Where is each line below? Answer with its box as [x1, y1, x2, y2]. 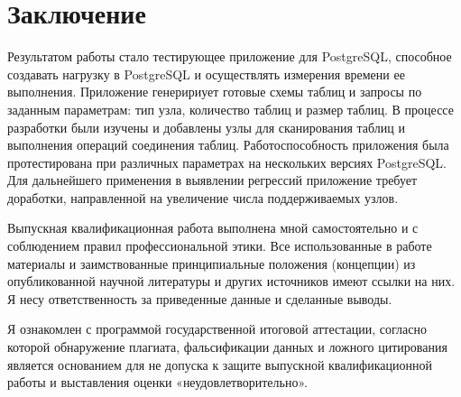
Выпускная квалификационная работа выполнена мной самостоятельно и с [7, 218, 419, 237]
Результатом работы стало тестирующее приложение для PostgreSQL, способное [7, 47, 452, 66]
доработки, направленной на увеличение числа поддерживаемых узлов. [7, 188, 399, 207]
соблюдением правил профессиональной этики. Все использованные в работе [7, 236, 432, 255]
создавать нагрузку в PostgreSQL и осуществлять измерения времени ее [7, 64, 405, 83]
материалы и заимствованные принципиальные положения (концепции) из [7, 254, 416, 272]
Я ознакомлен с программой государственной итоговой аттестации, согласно [7, 319, 427, 338]
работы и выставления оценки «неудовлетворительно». [7, 373, 308, 392]
